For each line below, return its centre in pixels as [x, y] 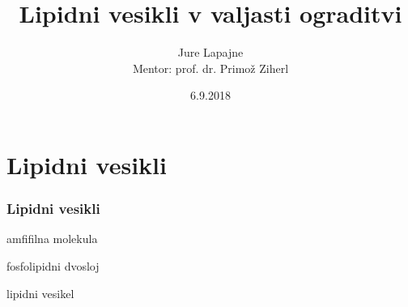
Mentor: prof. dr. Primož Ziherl [210, 68]
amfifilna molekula [52, 239]
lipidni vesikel [40, 293]
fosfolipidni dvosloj [53, 265]
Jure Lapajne [210, 52]
